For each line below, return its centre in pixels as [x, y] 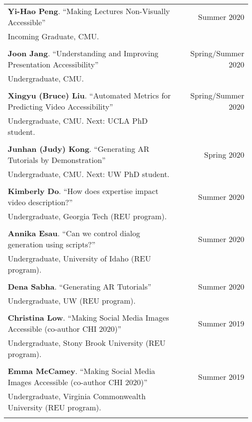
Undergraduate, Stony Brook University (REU [87, 343]
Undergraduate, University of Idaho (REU [79, 258]
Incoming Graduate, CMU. [54, 36]
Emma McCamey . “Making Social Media [82, 371]
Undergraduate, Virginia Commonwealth [77, 396]
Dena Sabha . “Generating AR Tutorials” [80, 286]
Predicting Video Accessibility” [61, 106]
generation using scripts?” [52, 244]
